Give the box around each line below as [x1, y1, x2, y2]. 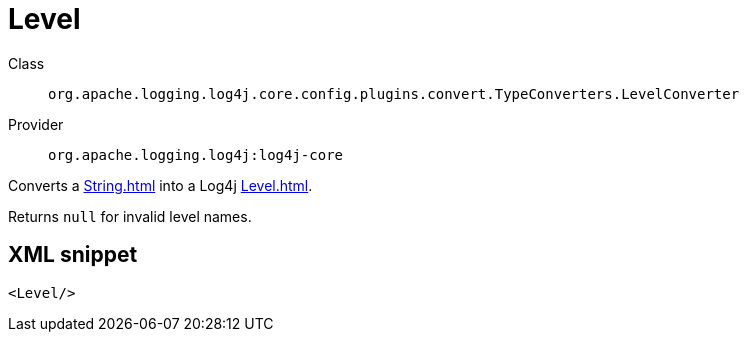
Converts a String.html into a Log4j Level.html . [8, 176, 313, 194]
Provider [8, 115, 64, 133]
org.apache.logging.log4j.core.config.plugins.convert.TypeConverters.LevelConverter [48, 85, 740, 102]
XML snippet [8, 242, 138, 268]
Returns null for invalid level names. [8, 207, 252, 225]
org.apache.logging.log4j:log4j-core [48, 146, 344, 163]
